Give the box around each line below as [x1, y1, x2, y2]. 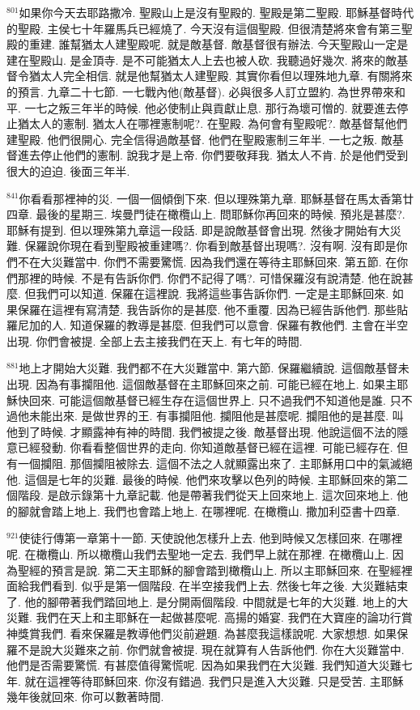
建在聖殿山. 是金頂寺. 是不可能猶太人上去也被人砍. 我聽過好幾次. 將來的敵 [6, 51, 397, 68]
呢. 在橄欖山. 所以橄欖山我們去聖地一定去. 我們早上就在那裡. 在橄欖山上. [6, 546, 389, 562]
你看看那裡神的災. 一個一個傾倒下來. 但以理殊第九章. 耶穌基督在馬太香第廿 [19, 189, 414, 206]
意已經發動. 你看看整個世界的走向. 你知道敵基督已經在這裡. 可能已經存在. [6, 439, 393, 456]
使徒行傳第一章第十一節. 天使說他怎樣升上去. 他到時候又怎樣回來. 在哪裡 [19, 529, 403, 546]
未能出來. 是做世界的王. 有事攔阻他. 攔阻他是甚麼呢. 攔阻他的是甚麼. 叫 [28, 407, 404, 424]
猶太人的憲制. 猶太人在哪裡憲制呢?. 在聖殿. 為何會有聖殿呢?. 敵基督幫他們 [17, 115, 408, 132]
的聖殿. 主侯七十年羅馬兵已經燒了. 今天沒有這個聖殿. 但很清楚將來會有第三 [6, 19, 401, 36]
